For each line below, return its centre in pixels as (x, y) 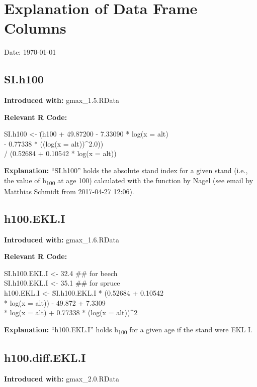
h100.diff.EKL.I (45, 358)
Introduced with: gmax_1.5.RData (62, 100)
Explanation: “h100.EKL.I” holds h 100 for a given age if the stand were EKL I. (128, 330)
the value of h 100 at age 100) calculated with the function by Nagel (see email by (129, 181)
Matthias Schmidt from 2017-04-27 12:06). (69, 191)
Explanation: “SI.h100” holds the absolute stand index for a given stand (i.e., (126, 170)
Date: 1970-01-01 (30, 52)
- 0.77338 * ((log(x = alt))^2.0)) (54, 143)
